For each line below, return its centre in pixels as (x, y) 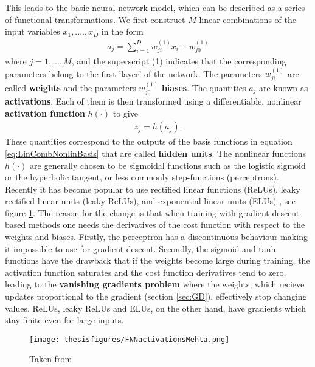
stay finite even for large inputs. (64, 320)
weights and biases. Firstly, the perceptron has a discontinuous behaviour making (156, 237)
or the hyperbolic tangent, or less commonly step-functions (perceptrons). (142, 177)
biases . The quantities (204, 87)
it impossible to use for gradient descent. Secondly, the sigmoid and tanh (140, 248)
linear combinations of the (247, 19)
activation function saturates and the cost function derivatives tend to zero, (146, 272)
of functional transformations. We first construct (95, 19)
